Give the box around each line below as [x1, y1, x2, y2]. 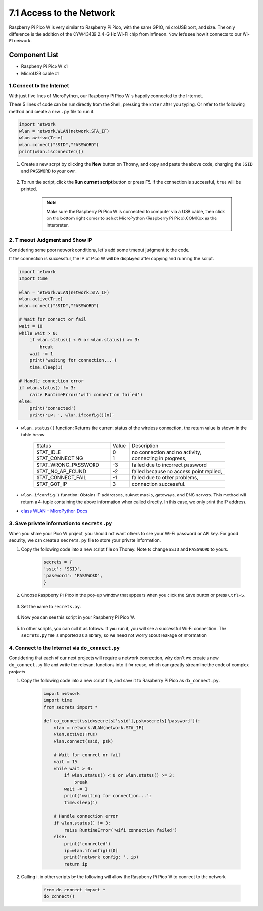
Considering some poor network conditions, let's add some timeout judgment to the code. [9, 247, 190, 253]
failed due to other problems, [131, 475, 199, 481]
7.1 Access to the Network [9, 7, 115, 18]
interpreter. [46, 222, 69, 228]
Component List [9, 51, 59, 59]
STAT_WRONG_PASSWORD [36, 461, 99, 468]
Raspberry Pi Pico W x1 [21, 63, 68, 69]
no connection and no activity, [131, 449, 202, 455]
